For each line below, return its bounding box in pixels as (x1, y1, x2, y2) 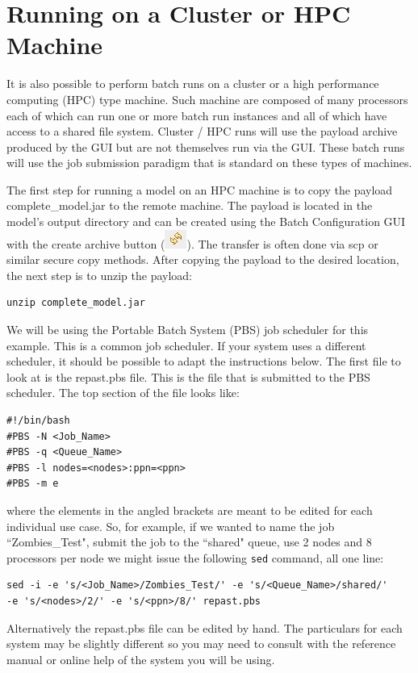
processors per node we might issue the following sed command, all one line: (6, 549, 384, 566)
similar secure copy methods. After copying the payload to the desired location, (6, 251, 399, 268)
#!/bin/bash (6, 415, 70, 426)
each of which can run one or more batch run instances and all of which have (6, 107, 387, 123)
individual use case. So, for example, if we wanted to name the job (6, 517, 335, 534)
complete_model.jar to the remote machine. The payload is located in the (6, 197, 373, 214)
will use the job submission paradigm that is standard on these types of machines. (6, 154, 412, 171)
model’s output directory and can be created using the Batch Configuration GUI (6, 213, 406, 230)
